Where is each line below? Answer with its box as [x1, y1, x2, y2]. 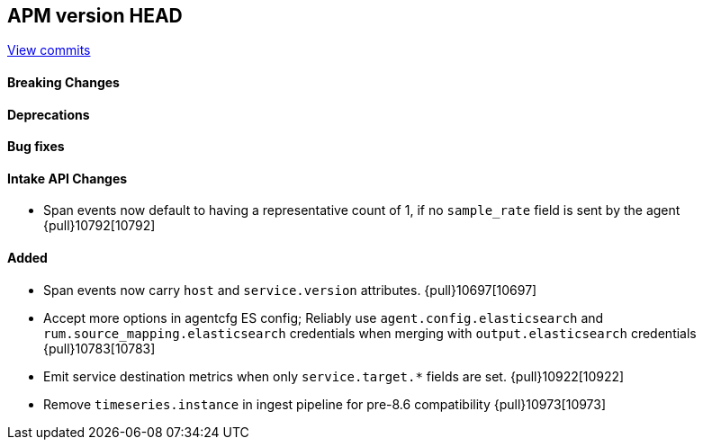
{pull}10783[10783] [43, 340, 156, 356]
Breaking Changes [7, 75, 120, 91]
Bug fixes [7, 139, 65, 155]
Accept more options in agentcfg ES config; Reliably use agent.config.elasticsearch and [43, 309, 604, 326]
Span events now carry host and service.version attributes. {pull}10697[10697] [43, 282, 537, 298]
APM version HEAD [7, 4, 183, 27]
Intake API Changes [7, 170, 128, 186]
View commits [7, 42, 91, 58]
